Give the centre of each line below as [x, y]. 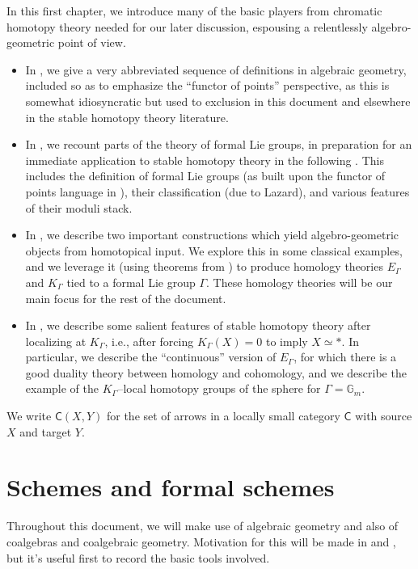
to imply [287, 341]
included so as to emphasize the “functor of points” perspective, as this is [207, 85]
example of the [62, 388]
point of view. [92, 42]
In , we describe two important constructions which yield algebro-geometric [212, 235]
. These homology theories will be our [300, 282]
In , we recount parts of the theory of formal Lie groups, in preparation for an [219, 144]
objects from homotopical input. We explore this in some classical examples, [214, 250]
